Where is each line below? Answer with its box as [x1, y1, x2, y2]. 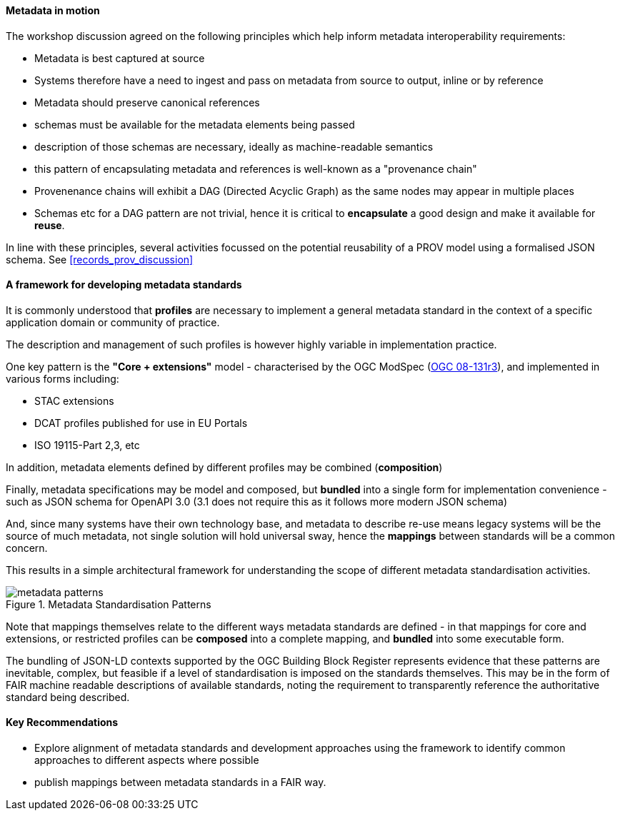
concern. [6, 541, 48, 554]
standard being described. [6, 690, 130, 703]
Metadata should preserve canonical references [34, 96, 260, 109]
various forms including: [6, 372, 119, 385]
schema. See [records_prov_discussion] [6, 253, 194, 266]
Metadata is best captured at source [34, 51, 205, 64]
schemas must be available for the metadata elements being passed [34, 118, 355, 131]
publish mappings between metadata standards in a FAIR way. [34, 776, 326, 789]
